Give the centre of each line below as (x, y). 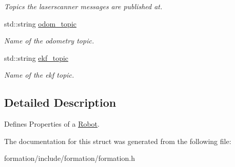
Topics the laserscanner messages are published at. (83, 6)
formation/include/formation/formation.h (70, 158)
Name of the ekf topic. (39, 75)
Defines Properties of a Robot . (52, 124)
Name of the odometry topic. (49, 41)
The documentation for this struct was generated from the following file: (118, 141)
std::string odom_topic (41, 23)
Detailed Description (60, 102)
